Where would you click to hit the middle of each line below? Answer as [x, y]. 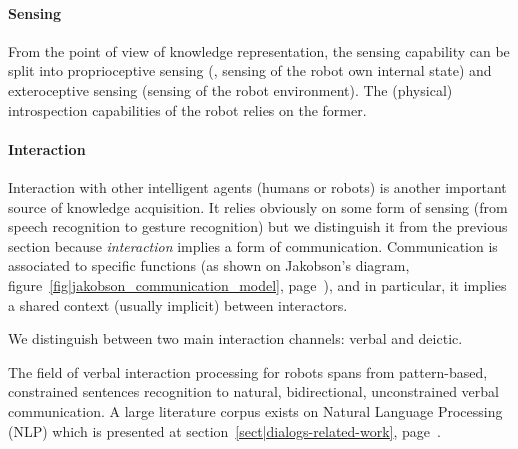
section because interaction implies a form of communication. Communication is [253, 245]
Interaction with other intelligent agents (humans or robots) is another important [257, 186]
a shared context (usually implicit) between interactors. [178, 304]
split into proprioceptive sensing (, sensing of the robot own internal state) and [250, 70]
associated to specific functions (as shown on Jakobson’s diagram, [209, 265]
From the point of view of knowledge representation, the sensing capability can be [259, 50]
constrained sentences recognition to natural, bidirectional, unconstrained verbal [253, 391]
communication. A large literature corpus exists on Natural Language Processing [255, 410]
